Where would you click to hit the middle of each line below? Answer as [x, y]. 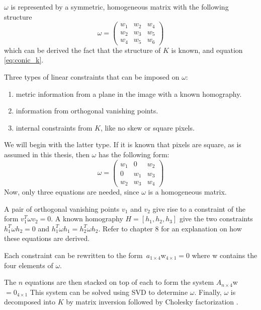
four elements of [29, 265]
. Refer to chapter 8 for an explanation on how [170, 228]
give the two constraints [216, 219]
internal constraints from [54, 127]
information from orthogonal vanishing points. [87, 111]
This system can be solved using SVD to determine [109, 292]
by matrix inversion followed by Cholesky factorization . [152, 302]
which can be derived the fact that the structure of [82, 50]
